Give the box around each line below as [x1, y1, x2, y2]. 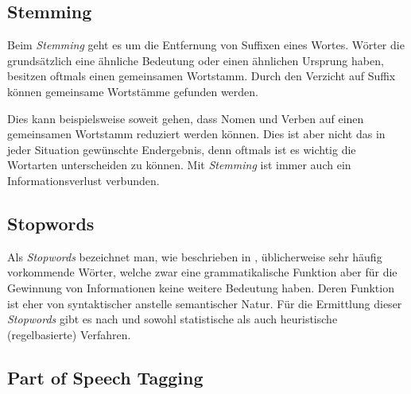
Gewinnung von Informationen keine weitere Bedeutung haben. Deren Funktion [7, 279, 394, 295]
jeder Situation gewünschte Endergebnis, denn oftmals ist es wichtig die [7, 141, 356, 157]
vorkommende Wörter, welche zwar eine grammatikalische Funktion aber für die [7, 264, 397, 280]
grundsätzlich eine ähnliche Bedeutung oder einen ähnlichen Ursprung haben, [7, 52, 384, 68]
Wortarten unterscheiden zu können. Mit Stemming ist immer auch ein [7, 156, 351, 173]
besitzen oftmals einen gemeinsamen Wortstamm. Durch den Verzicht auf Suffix [7, 68, 396, 84]
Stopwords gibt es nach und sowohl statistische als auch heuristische [7, 311, 338, 327]
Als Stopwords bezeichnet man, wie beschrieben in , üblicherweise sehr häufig [7, 248, 382, 265]
